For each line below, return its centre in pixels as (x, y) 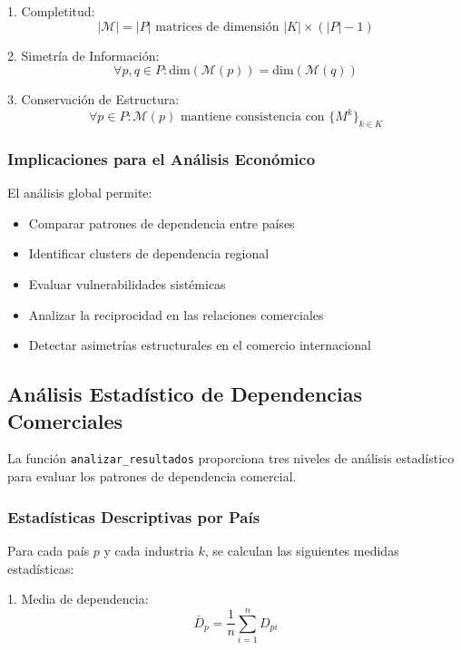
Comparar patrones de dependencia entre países (162, 223)
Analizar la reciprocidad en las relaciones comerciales (176, 314)
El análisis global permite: (80, 193)
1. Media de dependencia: (78, 599)
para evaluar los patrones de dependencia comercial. (152, 476)
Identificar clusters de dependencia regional (149, 253)
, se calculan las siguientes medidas (302, 550)
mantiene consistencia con (252, 117)
